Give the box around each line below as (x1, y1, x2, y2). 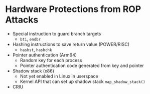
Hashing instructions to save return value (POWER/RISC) (12, 41, 129, 47)
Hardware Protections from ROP (5, 3, 141, 15)
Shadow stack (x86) (12, 67, 54, 73)
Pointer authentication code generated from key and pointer (20, 62, 144, 68)
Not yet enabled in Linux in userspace (20, 73, 99, 79)
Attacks (5, 14, 39, 25)
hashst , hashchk (20, 46, 52, 52)
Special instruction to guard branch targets (12, 30, 101, 36)
